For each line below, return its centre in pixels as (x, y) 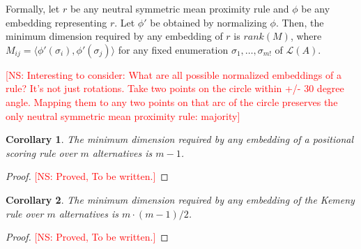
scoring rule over (41, 152)
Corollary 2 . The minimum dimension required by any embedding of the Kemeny (180, 199)
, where (306, 36)
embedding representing (56, 22)
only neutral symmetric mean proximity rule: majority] (123, 115)
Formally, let (33, 8)
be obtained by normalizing (208, 22)
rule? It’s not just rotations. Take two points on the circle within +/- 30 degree (175, 88)
